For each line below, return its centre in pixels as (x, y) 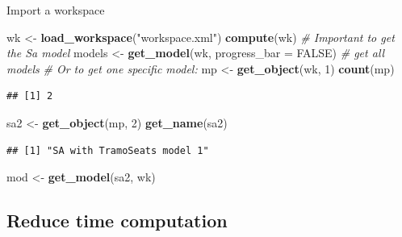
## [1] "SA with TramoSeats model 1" (108, 150)
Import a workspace (56, 10)
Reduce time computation (117, 220)
